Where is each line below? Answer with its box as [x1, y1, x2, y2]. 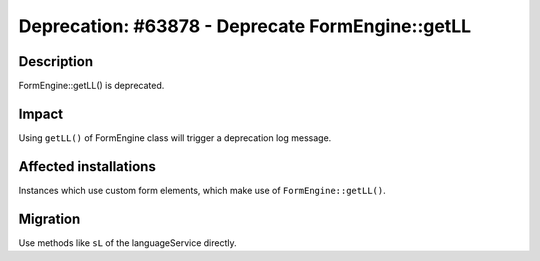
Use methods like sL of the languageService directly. [18, 236, 237, 249]
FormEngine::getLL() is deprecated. [18, 80, 165, 92]
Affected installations [18, 158, 157, 175]
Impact [18, 105, 64, 122]
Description [18, 53, 94, 70]
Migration [18, 210, 81, 227]
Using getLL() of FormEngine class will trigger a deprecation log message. [18, 131, 332, 144]
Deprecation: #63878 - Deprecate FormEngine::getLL [18, 15, 472, 37]
